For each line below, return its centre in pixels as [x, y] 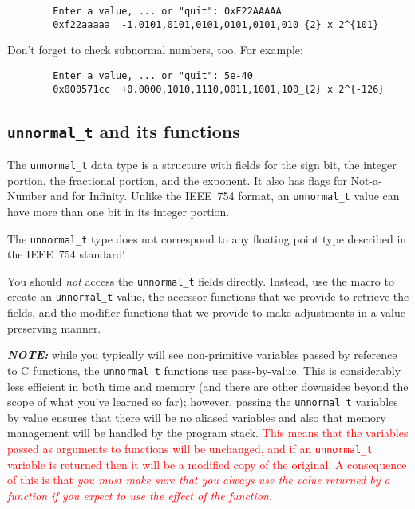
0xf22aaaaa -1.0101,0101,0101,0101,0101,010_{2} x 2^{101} [216, 24]
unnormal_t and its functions [124, 130]
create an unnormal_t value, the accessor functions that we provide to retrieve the [208, 296]
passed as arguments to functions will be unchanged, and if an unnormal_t [190, 448]
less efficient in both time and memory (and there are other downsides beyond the [208, 386]
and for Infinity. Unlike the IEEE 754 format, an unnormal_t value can [225, 196]
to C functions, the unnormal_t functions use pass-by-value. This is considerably [204, 370]
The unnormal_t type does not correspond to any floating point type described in [207, 238]
